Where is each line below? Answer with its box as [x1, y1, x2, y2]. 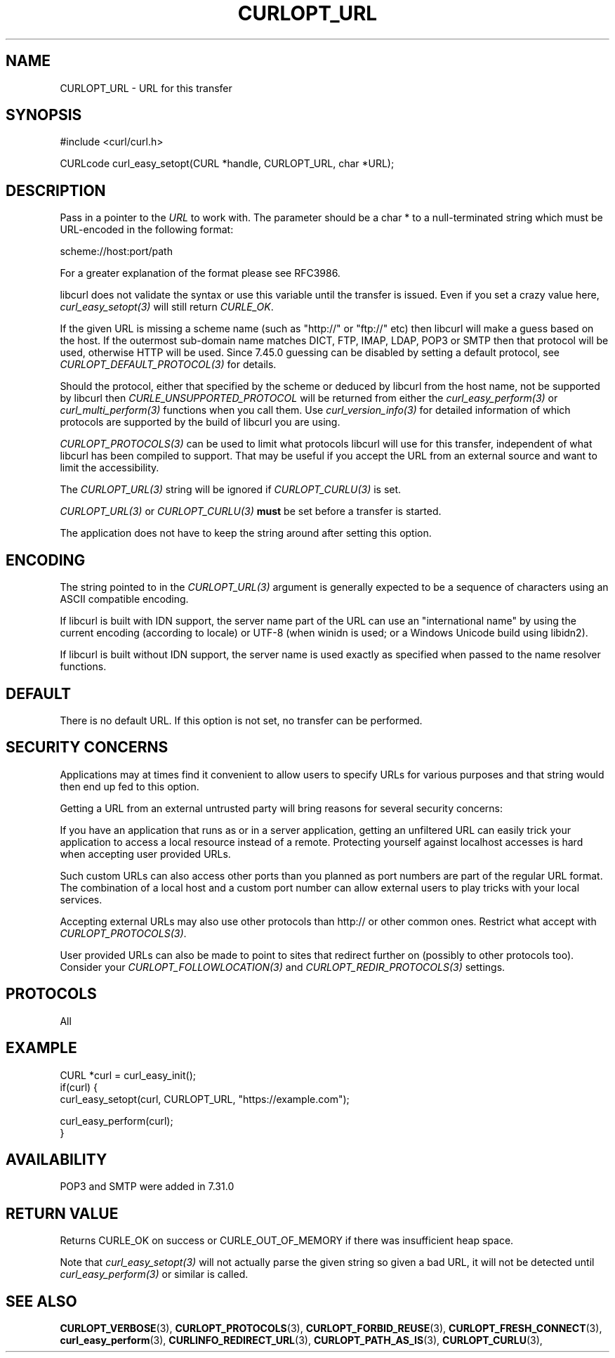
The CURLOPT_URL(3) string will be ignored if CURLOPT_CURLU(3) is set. [60, 483, 402, 496]
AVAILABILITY [6, 1150, 107, 1168]
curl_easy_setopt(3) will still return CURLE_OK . [60, 301, 274, 313]
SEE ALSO [6, 1292, 77, 1310]
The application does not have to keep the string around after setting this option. [60, 527, 432, 540]
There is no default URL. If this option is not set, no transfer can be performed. [60, 714, 423, 726]
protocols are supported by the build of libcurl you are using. [60, 416, 340, 429]
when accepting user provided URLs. [60, 847, 231, 860]
